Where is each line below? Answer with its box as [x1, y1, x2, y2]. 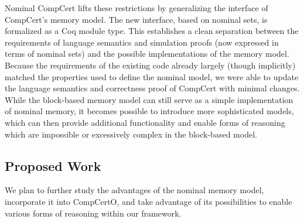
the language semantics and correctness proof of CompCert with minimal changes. [5, 82, 300, 94]
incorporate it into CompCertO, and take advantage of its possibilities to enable [5, 195, 292, 207]
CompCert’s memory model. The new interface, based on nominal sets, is [5, 13, 268, 25]
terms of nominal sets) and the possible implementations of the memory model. [5, 47, 289, 60]
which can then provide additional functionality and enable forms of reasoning [5, 116, 285, 128]
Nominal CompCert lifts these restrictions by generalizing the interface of [5, 2, 268, 13]
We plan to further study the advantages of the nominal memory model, [5, 184, 264, 196]
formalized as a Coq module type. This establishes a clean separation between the [5, 25, 299, 37]
